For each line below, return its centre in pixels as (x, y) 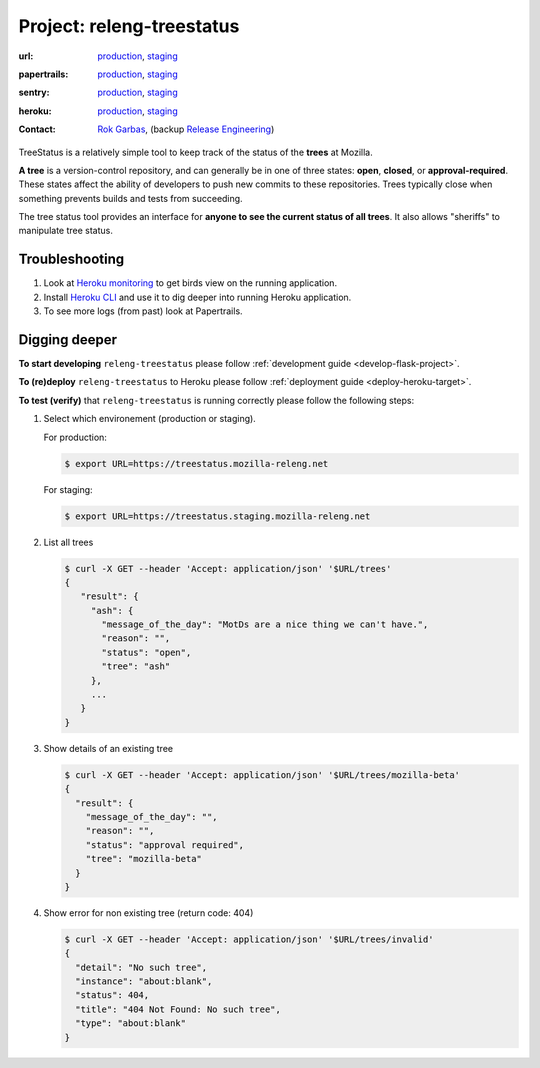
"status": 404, (112, 995)
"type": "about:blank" (131, 1023)
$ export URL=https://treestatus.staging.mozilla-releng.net (217, 516)
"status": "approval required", (165, 844)
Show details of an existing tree (108, 748)
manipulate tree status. (66, 231)
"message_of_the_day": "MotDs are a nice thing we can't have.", (265, 624)
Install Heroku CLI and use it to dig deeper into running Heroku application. (197, 297)
